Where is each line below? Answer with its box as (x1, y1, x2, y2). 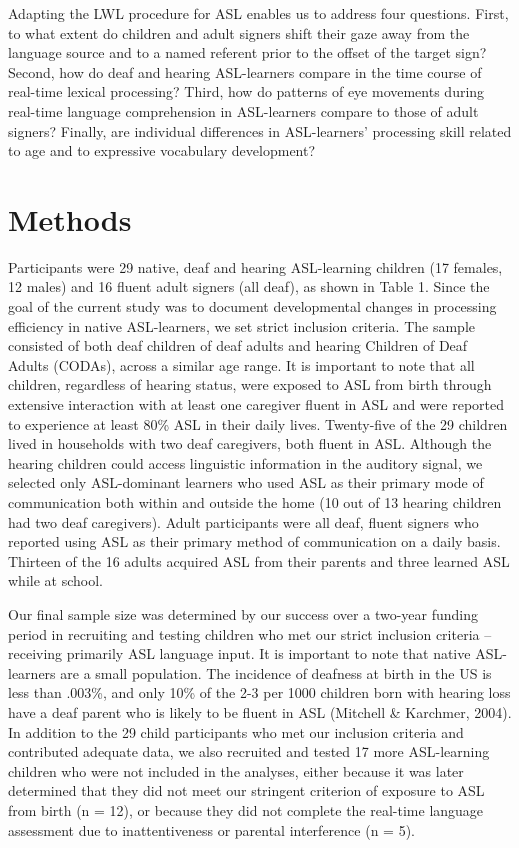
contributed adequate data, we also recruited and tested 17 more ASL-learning (8, 741, 490, 762)
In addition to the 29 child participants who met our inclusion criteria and (8, 721, 464, 742)
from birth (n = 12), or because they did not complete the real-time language (8, 799, 484, 820)
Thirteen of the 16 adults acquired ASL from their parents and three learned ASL (8, 550, 510, 571)
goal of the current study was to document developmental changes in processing (8, 296, 497, 317)
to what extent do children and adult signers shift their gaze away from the (8, 22, 470, 43)
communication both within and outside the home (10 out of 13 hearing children (8, 492, 502, 512)
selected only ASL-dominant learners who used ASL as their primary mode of (8, 472, 484, 493)
